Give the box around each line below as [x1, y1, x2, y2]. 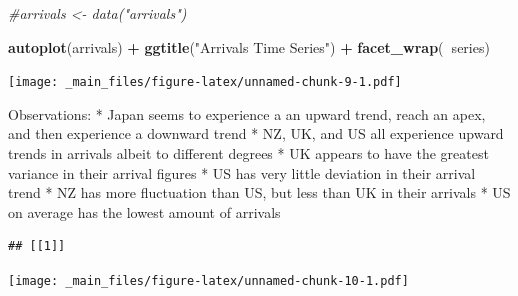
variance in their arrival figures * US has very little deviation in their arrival [8, 162, 476, 183]
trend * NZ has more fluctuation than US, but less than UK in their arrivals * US [8, 182, 511, 203]
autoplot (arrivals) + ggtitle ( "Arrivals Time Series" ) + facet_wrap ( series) [8, 36, 490, 57]
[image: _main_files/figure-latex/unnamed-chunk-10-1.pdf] [8, 274, 409, 288]
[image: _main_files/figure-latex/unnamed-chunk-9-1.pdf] [8, 75, 402, 90]
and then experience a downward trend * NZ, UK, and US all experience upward [8, 123, 504, 144]
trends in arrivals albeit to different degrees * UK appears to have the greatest [8, 143, 489, 164]
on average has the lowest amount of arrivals [8, 201, 281, 222]
